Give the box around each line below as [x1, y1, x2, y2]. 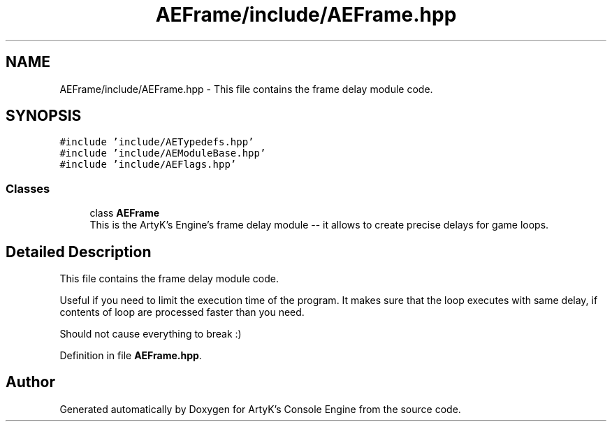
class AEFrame [89, 207, 160, 219]
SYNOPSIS [6, 107, 82, 125]
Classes [6, 181, 50, 196]
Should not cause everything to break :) [59, 328, 242, 340]
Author [6, 373, 55, 391]
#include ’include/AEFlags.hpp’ [59, 159, 237, 171]
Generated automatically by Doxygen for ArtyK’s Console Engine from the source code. [59, 403, 461, 415]
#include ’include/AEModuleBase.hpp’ [59, 147, 266, 159]
